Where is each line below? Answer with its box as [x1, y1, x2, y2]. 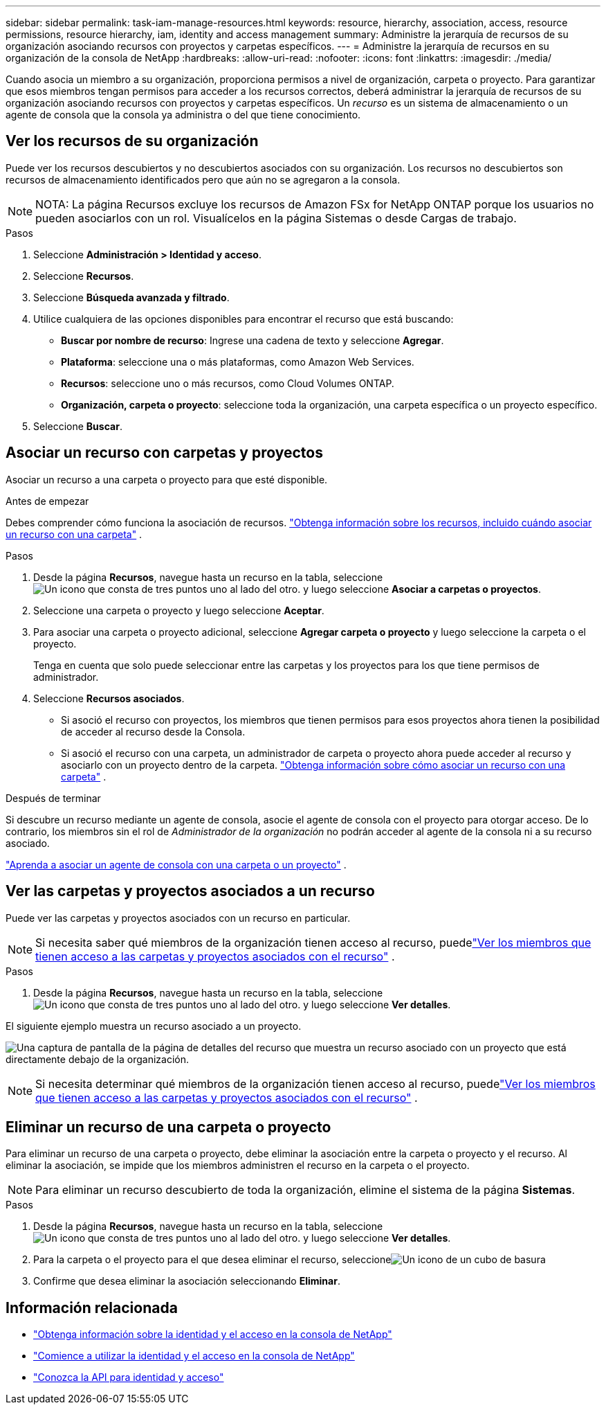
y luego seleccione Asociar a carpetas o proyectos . [303, 582, 541, 595]
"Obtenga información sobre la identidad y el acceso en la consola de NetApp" [33, 1328, 392, 1341]
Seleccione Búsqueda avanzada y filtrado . [33, 291, 230, 303]
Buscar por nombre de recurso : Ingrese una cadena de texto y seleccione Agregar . [61, 334, 444, 346]
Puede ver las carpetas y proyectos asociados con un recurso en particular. [6, 911, 351, 924]
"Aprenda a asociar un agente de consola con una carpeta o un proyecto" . [6, 858, 347, 871]
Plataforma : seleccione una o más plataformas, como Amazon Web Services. [61, 355, 414, 368]
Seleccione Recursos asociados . [33, 692, 185, 704]
